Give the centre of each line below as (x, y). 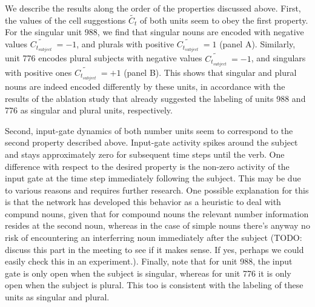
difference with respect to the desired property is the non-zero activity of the (147, 166)
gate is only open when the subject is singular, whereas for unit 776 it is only (148, 273)
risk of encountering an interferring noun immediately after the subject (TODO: (154, 238)
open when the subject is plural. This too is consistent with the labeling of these (154, 285)
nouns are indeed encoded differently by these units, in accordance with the (145, 86)
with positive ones (38, 72)
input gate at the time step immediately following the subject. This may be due (153, 178)
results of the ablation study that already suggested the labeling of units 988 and (155, 98)
